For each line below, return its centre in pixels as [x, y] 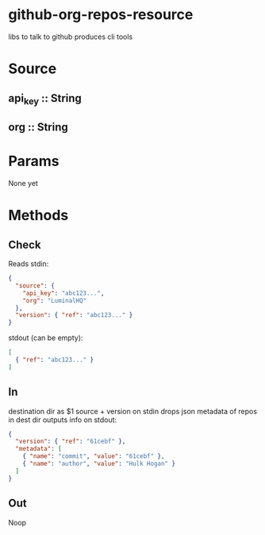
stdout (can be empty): [46, 338]
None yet [23, 184]
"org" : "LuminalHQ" [55, 300]
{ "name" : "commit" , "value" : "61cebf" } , [94, 456]
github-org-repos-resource [101, 15]
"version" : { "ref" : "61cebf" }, [71, 442]
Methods [38, 215]
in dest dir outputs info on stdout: [63, 420]
